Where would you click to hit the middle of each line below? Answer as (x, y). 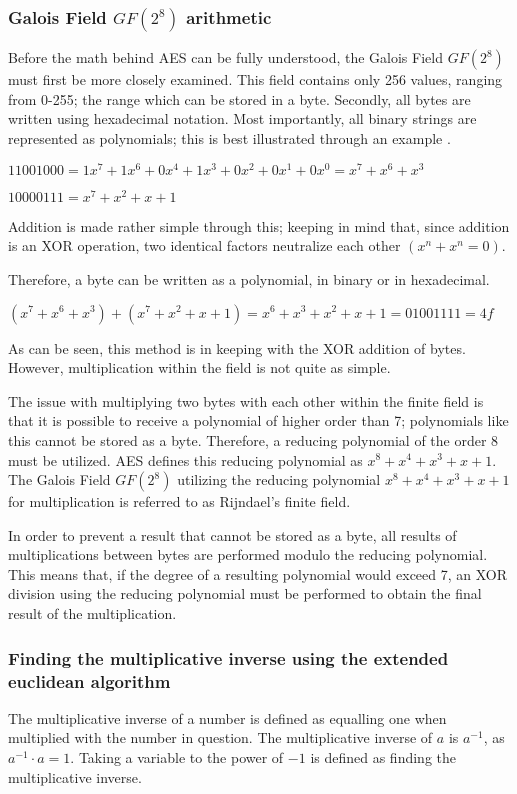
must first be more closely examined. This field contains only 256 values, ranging (255, 79)
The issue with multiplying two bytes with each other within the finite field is (246, 400)
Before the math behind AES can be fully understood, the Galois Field (225, 57)
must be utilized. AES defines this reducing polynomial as (185, 459)
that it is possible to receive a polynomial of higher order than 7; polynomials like (258, 420)
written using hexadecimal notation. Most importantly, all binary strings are (242, 118)
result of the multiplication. (92, 613)
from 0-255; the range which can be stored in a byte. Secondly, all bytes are (239, 98)
